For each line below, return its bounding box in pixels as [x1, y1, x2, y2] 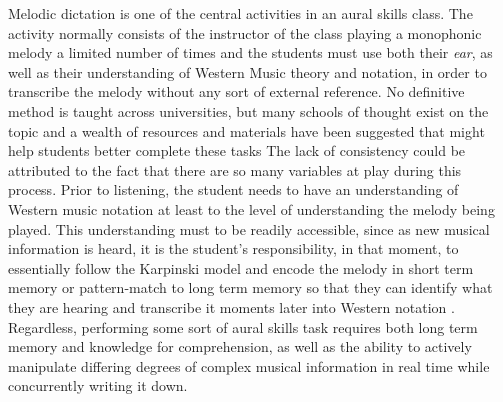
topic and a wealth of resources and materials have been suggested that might [8, 120, 485, 141]
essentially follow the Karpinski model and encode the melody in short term [8, 257, 474, 278]
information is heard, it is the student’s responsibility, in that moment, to [8, 238, 459, 259]
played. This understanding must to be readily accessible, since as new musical [8, 218, 490, 239]
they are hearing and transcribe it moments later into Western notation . [8, 296, 455, 317]
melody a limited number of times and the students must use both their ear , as [8, 42, 493, 63]
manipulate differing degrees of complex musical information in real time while [8, 355, 490, 376]
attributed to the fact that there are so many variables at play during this [8, 159, 462, 180]
